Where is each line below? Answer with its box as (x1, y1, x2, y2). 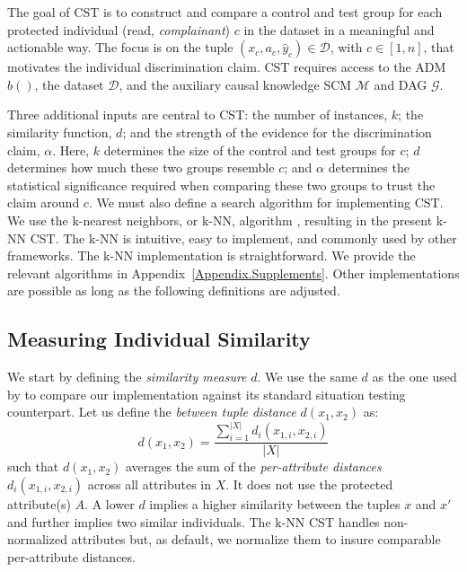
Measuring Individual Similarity (7, 325, 311, 353)
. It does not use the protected (225, 474, 393, 493)
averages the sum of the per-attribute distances (125, 457, 382, 476)
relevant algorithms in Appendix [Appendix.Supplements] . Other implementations (7, 263, 460, 282)
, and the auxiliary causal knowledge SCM (119, 75, 352, 93)
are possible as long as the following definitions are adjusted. (7, 281, 340, 300)
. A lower (84, 494, 135, 513)
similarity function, (7, 122, 112, 141)
